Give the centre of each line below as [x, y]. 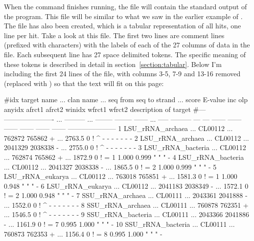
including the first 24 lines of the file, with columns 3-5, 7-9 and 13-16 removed [122, 74]
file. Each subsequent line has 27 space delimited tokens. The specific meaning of [125, 54]
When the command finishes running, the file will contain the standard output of [126, 6]
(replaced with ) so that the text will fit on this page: [84, 83]
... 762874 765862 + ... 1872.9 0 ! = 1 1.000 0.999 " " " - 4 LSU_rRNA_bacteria [124, 157]
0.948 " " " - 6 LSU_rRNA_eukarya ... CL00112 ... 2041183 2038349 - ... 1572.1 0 [126, 186]
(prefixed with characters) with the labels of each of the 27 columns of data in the [127, 45]
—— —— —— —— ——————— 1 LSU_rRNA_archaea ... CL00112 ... [118, 128]
